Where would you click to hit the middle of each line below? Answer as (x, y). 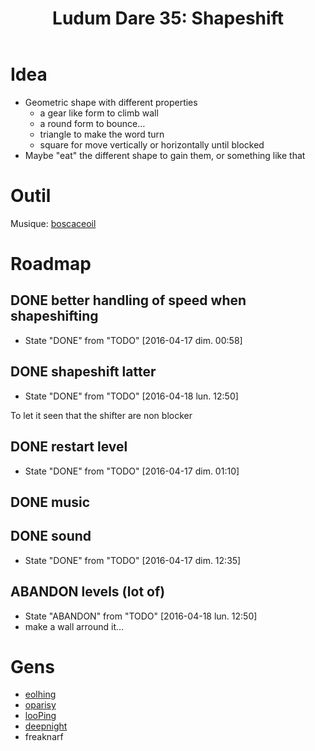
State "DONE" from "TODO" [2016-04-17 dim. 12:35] (133, 560)
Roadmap (51, 264)
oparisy (40, 705)
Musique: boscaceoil (53, 223)
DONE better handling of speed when (128, 300)
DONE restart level (69, 447)
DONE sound (51, 536)
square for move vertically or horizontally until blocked (152, 144)
